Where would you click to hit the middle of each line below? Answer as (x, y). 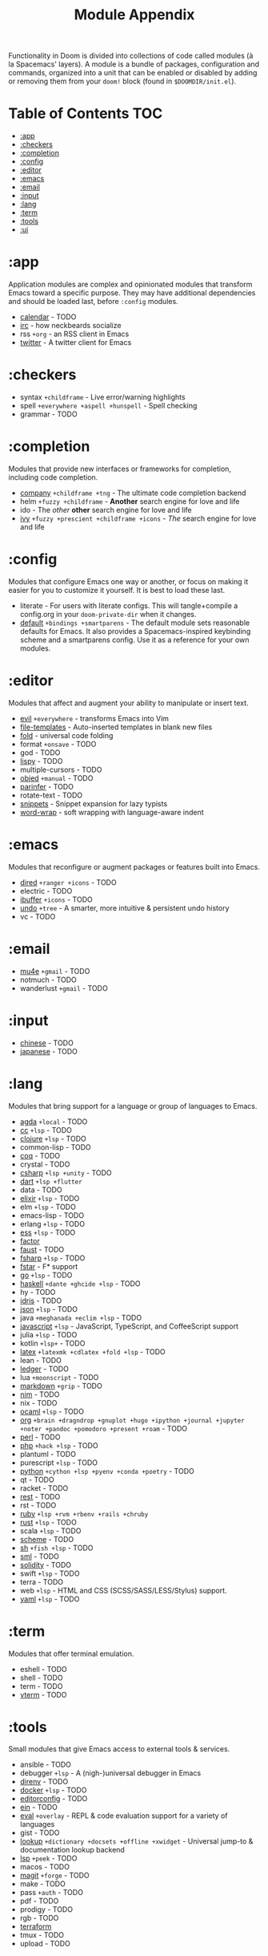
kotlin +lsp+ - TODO (52, 1343)
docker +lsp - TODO (53, 1790)
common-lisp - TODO (56, 1147)
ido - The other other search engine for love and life (106, 509)
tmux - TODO (42, 1935)
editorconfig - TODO (54, 1799)
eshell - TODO (44, 1669)
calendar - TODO (48, 317)
